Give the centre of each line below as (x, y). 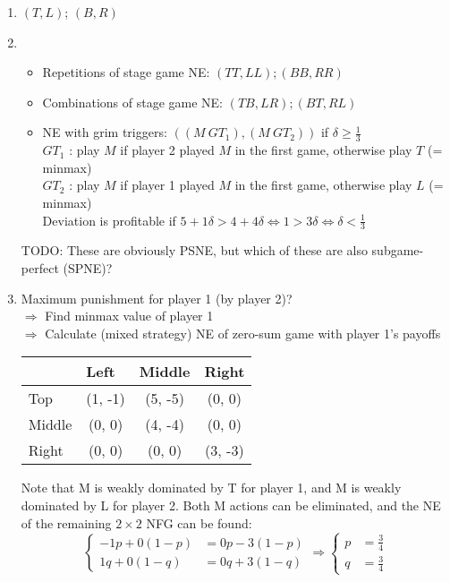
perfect (40, 268)
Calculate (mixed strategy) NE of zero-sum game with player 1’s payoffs (243, 333)
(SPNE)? (88, 268)
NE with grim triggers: (105, 132)
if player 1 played (167, 185)
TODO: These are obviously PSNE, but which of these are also (194, 250)
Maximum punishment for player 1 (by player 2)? (157, 298)
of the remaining (66, 522)
